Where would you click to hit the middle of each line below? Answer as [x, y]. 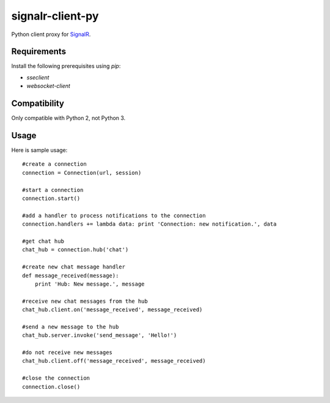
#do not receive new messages [68, 353]
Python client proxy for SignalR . [51, 34]
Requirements [39, 52]
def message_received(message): [71, 275]
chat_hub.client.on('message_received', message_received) [112, 310]
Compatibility [38, 104]
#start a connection [53, 190]
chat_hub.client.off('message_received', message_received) [114, 361]
